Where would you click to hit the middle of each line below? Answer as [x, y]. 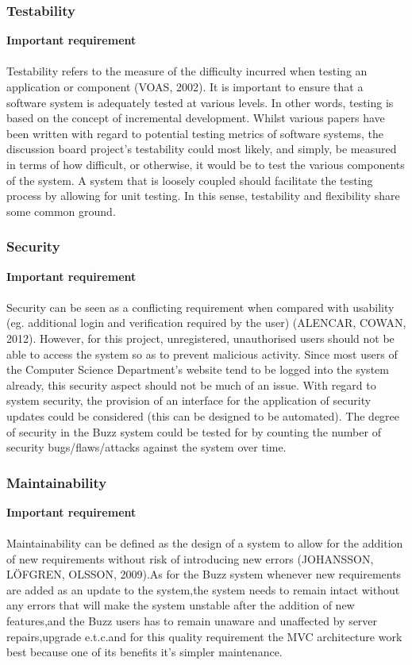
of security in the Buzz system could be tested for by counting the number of [194, 431]
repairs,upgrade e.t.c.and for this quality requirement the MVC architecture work [204, 636]
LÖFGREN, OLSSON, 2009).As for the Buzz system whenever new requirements [204, 574]
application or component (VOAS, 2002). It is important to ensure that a [185, 86]
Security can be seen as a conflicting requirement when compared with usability [200, 307]
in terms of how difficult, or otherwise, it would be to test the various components [206, 164]
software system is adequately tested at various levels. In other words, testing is [200, 102]
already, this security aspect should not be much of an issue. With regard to [191, 384]
